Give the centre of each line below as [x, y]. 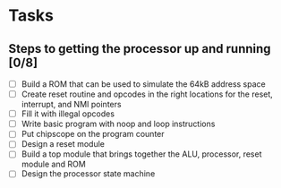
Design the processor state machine [88, 174]
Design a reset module [63, 144]
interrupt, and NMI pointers [71, 105]
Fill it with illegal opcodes [68, 114]
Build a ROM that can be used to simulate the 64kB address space [143, 84]
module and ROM [53, 164]
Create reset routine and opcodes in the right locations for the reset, [147, 94]
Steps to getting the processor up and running [140, 49]
